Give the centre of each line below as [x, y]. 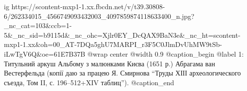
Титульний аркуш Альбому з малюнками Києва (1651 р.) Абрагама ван [110, 63]
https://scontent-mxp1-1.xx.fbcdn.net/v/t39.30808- [88, 6]
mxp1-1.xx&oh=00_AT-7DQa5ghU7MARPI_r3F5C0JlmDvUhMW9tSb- [113, 44]
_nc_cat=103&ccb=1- [38, 25]
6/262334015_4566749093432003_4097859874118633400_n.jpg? [99, 16]
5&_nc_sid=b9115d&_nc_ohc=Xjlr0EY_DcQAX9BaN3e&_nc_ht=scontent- [122, 35]
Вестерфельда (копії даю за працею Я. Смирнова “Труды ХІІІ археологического [123, 73]
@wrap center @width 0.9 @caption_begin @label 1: [166, 53]
